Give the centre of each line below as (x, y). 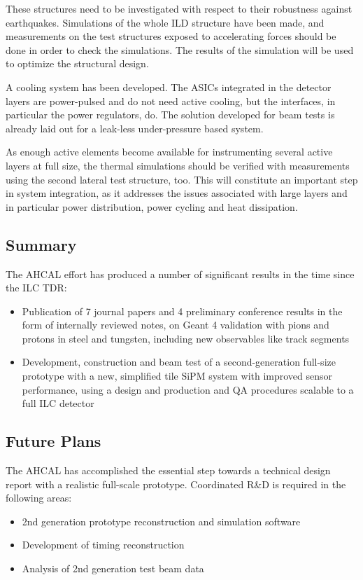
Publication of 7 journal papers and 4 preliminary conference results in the (182, 311)
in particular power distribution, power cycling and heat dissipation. (152, 206)
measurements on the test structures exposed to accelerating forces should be (171, 36)
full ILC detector (58, 403)
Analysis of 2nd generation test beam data (113, 568)
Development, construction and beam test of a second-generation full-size (179, 362)
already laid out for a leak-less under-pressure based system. (135, 128)
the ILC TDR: (36, 288)
